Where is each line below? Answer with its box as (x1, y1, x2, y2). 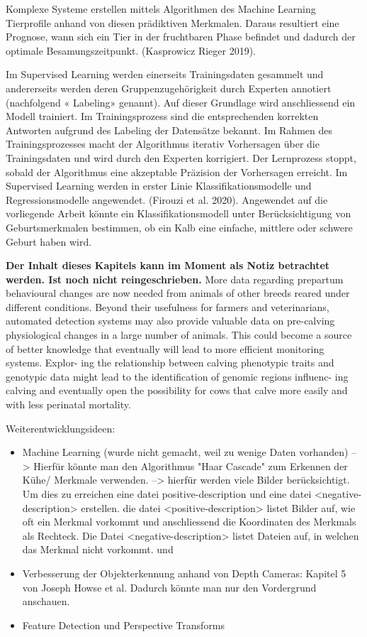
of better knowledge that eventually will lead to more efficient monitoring (6, 341, 324, 356)
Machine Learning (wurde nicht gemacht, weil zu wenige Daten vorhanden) (22, 445, 349, 459)
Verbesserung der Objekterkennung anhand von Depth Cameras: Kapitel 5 (22, 565, 346, 580)
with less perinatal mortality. (6, 397, 131, 412)
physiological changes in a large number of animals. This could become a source (6, 327, 352, 342)
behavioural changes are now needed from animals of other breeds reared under (6, 285, 350, 300)
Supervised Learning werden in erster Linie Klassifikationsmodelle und (6, 178, 312, 193)
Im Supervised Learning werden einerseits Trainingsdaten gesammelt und (6, 67, 324, 82)
